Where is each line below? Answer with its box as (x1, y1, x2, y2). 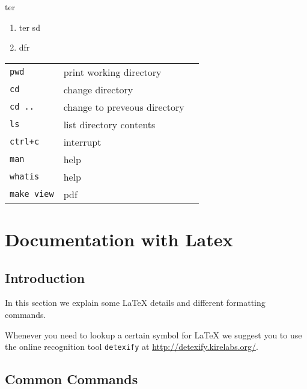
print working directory (63, 64, 162, 79)
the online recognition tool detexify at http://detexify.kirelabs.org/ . (5, 340, 258, 353)
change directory (63, 82, 133, 96)
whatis (10, 172, 40, 182)
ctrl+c (10, 137, 40, 147)
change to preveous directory (63, 99, 184, 114)
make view (10, 189, 54, 199)
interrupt (63, 134, 102, 149)
